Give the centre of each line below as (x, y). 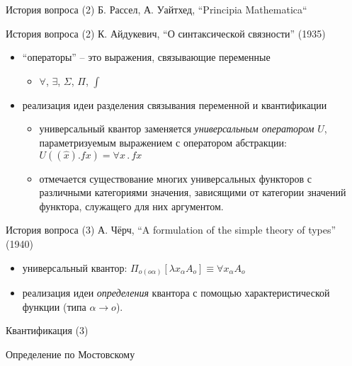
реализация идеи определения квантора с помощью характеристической (176, 293)
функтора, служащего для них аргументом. (131, 206)
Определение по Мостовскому (70, 354)
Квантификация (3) (47, 330)
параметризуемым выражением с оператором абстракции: (163, 142)
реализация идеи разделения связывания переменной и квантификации (175, 104)
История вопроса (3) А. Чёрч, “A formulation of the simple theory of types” (171, 230)
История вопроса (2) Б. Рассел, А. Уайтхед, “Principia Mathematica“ (157, 9)
